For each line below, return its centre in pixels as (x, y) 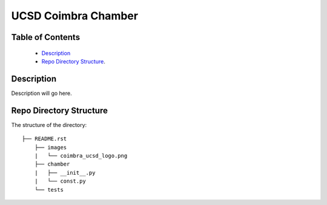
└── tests (49, 190)
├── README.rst (45, 139)
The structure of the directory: (49, 125)
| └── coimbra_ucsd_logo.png (81, 155)
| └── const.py (60, 181)
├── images (51, 147)
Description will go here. (41, 93)
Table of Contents (46, 37)
